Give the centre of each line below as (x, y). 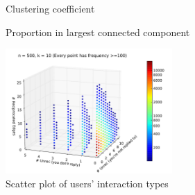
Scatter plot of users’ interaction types (87, 183)
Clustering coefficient (50, 8)
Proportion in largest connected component (98, 32)
